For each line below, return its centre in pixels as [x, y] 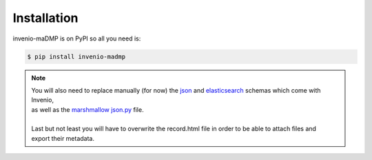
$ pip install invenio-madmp [76, 56]
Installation [45, 18]
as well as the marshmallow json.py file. [87, 109]
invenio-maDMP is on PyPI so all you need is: [77, 38]
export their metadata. [63, 138]
